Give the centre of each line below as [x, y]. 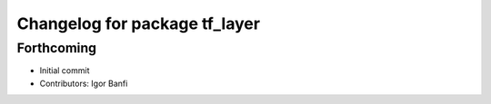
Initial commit [65, 71]
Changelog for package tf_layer [139, 24]
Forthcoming [57, 48]
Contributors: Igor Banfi [84, 83]
